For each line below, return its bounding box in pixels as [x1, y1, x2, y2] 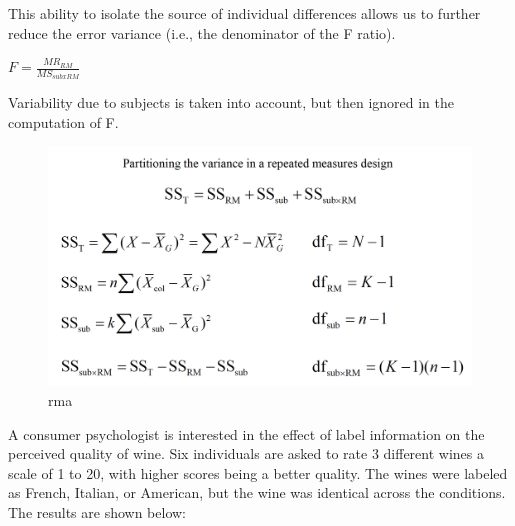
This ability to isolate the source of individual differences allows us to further [8, 3, 481, 23]
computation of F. [8, 112, 119, 133]
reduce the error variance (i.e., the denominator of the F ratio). [8, 22, 396, 43]
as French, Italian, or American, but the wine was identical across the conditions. [8, 482, 506, 503]
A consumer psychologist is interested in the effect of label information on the [8, 423, 485, 444]
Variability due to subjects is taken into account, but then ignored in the [8, 92, 455, 113]
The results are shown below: [8, 501, 187, 522]
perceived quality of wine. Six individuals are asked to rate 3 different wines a [8, 443, 484, 464]
